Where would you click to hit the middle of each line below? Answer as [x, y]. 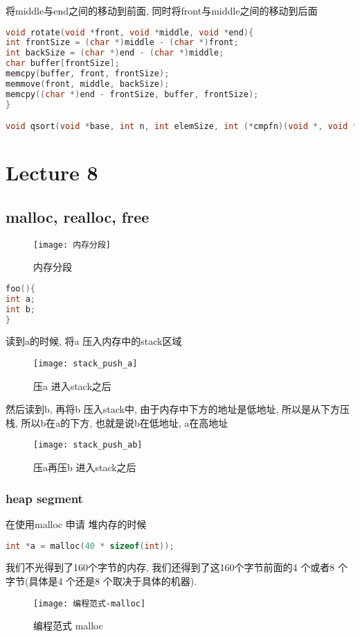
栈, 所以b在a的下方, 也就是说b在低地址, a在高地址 [117, 422]
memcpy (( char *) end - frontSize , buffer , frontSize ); [132, 94]
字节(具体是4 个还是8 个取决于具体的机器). [101, 581]
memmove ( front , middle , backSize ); [88, 84]
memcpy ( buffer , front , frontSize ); [88, 74]
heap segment [44, 498]
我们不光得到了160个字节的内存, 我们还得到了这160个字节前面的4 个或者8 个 [177, 567]
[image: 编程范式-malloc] [90, 603]
